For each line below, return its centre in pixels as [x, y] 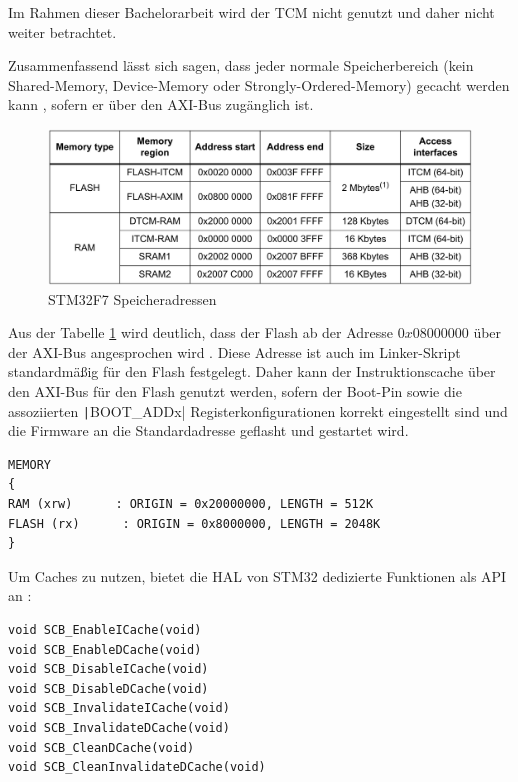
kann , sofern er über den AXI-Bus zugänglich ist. [161, 104]
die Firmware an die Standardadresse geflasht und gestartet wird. [208, 430]
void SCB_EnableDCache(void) [105, 649]
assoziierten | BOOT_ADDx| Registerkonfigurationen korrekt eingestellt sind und [258, 410]
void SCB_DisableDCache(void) [108, 688]
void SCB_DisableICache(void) [108, 669]
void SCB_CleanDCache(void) [101, 747]
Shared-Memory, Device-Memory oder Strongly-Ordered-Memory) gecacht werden [259, 84]
